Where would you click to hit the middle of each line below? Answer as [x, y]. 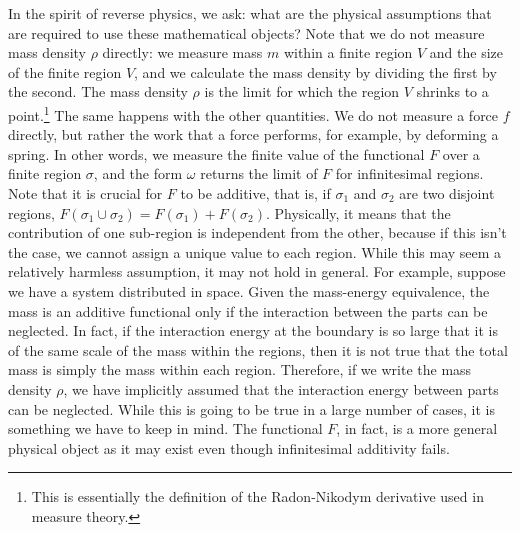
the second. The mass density [98, 91]
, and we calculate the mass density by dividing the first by [315, 71]
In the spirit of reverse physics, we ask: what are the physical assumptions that [250, 13]
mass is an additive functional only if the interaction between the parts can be [248, 310]
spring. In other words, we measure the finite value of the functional [216, 153]
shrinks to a [452, 91]
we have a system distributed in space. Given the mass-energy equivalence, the [249, 290]
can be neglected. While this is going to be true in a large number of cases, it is [251, 408]
